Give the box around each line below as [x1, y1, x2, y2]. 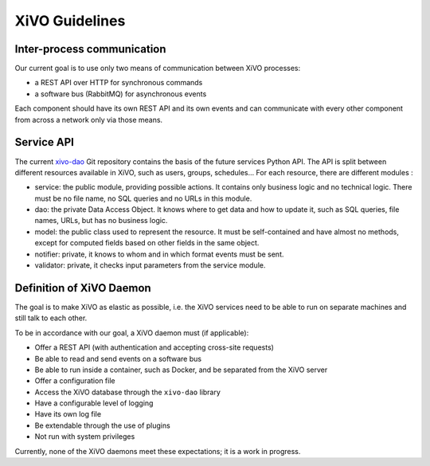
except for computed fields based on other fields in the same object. [34, 238, 260, 248]
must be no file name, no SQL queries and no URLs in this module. [34, 194, 252, 203]
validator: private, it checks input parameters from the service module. [34, 260, 266, 270]
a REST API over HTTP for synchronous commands [34, 78, 203, 88]
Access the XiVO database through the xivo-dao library [34, 387, 221, 397]
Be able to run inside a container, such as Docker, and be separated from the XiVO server [34, 365, 328, 374]
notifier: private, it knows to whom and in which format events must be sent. [34, 249, 284, 259]
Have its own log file [34, 409, 102, 419]
